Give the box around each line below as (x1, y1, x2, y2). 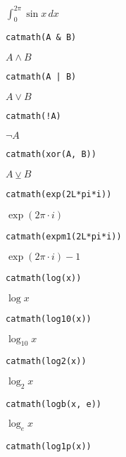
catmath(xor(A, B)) (6, 149, 96, 160)
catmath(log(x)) (6, 273, 82, 284)
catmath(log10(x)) (6, 313, 92, 324)
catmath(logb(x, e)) (6, 399, 102, 409)
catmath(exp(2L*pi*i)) (6, 189, 112, 199)
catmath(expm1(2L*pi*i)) (6, 231, 122, 242)
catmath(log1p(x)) (6, 442, 92, 452)
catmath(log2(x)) (6, 356, 87, 367)
